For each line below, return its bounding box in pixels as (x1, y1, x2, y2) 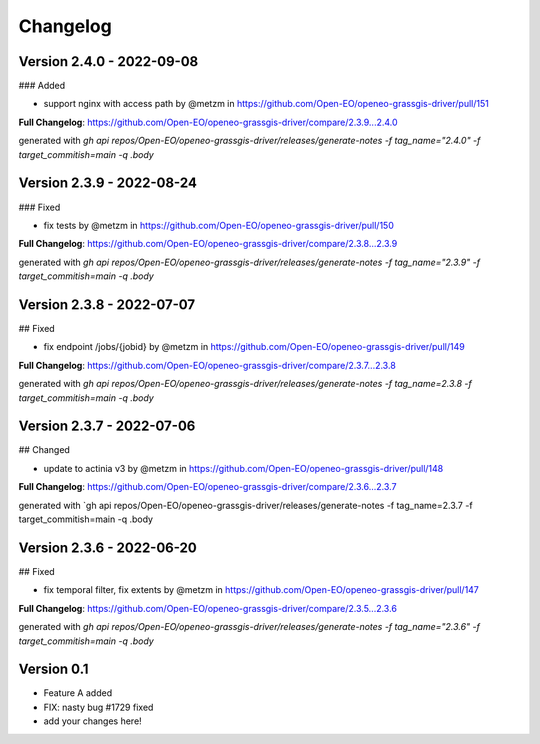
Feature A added (43, 687, 113, 699)
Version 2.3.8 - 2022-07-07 (18, 296, 195, 313)
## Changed (18, 444, 70, 456)
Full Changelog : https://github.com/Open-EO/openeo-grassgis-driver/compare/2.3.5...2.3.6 (18, 602, 397, 614)
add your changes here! (43, 715, 142, 727)
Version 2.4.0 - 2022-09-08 (18, 53, 199, 70)
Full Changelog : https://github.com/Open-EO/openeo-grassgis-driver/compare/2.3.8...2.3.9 (18, 238, 398, 250)
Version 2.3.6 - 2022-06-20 (18, 539, 197, 556)
